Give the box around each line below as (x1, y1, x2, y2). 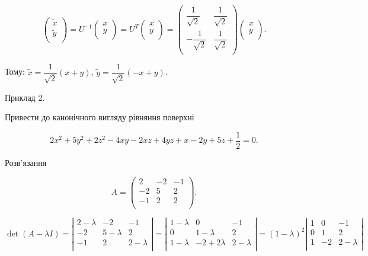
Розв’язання (5, 156, 47, 168)
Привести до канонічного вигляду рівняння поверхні (5, 111, 194, 123)
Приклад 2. (5, 91, 45, 103)
